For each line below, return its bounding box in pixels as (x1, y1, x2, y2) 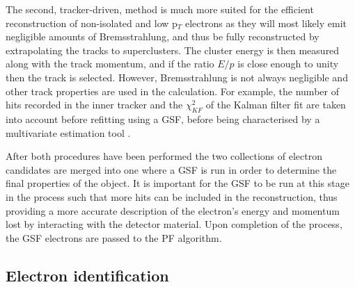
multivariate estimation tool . (6, 125, 131, 140)
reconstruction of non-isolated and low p (6, 15, 177, 30)
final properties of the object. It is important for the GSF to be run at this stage (6, 176, 349, 190)
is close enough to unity (237, 56, 339, 71)
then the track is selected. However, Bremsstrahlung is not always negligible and (6, 69, 348, 84)
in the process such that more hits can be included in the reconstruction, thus (6, 189, 338, 204)
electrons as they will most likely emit (184, 15, 347, 30)
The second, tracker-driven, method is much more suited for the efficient (6, 2, 314, 16)
